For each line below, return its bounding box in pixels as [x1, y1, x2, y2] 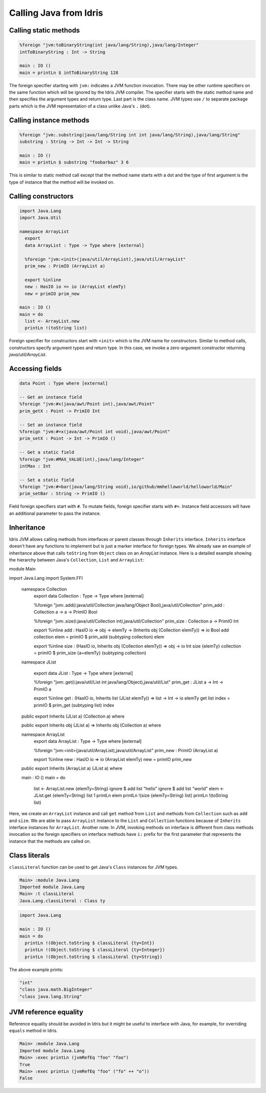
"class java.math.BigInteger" [19, 987, 93, 993]
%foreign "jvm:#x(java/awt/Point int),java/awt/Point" [19, 401, 155, 407]
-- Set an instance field [19, 422, 82, 428]
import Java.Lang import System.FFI [9, 575, 83, 581]
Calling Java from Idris [9, 7, 103, 18]
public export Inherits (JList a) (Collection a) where [21, 713, 125, 719]
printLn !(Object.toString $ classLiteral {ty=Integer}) [25, 947, 165, 953]
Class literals [9, 851, 50, 860]
